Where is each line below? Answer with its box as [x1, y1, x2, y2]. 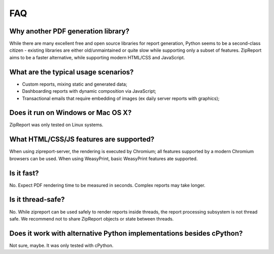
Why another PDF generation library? [9, 27, 129, 35]
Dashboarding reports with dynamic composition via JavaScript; [22, 88, 157, 94]
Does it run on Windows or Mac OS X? [9, 108, 132, 117]
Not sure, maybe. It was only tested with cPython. [9, 242, 114, 248]
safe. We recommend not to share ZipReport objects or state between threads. [9, 215, 174, 222]
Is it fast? [9, 169, 39, 177]
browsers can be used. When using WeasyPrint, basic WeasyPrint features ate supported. [9, 155, 198, 162]
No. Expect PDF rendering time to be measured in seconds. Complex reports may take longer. [9, 182, 205, 188]
